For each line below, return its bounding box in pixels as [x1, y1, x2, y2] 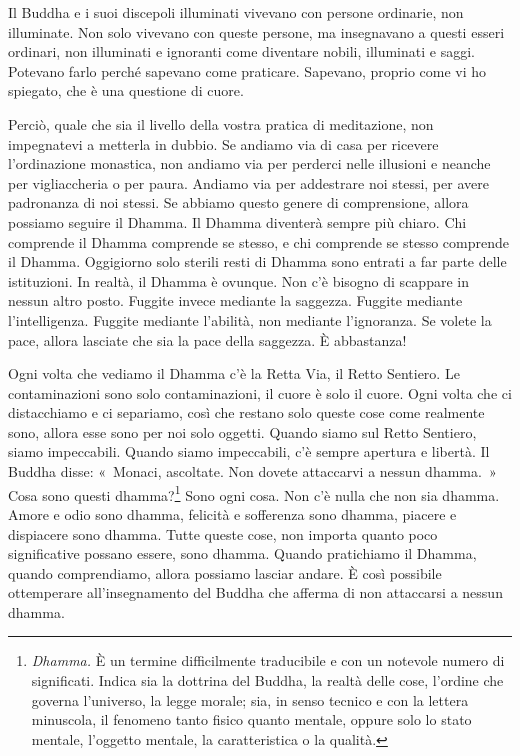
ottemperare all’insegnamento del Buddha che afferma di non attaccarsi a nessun [8, 582, 503, 603]
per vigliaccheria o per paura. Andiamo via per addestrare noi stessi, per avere [8, 172, 489, 193]
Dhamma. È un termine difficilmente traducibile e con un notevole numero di [31, 650, 505, 671]
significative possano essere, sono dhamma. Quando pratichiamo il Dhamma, [8, 543, 477, 564]
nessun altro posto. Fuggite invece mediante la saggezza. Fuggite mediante [8, 290, 463, 311]
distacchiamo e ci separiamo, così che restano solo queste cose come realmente [8, 402, 485, 423]
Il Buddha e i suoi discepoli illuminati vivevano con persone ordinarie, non [8, 2, 464, 22]
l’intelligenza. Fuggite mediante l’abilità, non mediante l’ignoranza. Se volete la [8, 309, 492, 330]
